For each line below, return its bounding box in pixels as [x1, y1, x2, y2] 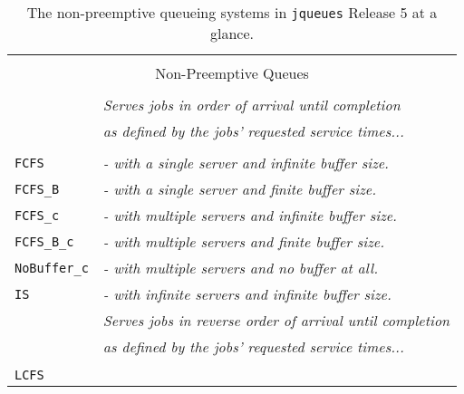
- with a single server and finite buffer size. [102, 178, 377, 199]
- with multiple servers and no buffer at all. [102, 257, 379, 278]
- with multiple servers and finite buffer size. [102, 231, 385, 252]
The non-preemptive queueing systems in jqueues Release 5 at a [26, 2, 438, 23]
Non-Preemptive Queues [155, 62, 309, 83]
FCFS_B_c [14, 234, 74, 249]
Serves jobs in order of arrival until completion [102, 94, 401, 115]
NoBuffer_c [14, 260, 89, 275]
